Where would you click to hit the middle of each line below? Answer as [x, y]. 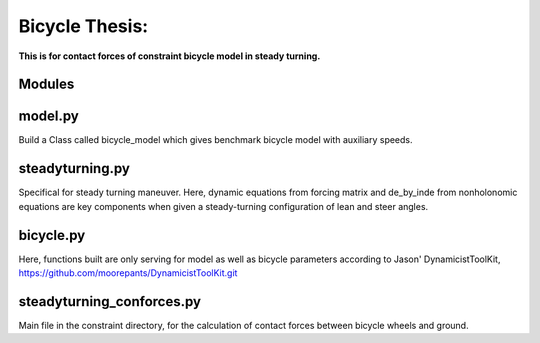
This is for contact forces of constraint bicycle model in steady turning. [169, 56]
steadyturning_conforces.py [110, 301]
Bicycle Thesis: [83, 26]
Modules [46, 84]
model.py [48, 116]
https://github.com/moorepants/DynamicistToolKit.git [128, 273]
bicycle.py [52, 235]
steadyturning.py [74, 168]
